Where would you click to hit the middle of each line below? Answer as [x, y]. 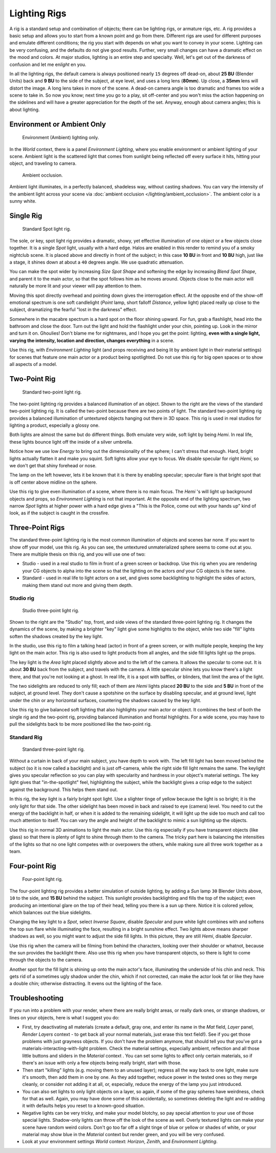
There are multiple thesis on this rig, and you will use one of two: [77, 554]
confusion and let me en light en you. [48, 64]
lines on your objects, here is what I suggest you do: [64, 1017]
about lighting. [25, 110]
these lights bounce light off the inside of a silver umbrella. [71, 442]
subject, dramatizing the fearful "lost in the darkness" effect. [73, 310]
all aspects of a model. [33, 364]
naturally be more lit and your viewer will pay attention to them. [76, 286]
